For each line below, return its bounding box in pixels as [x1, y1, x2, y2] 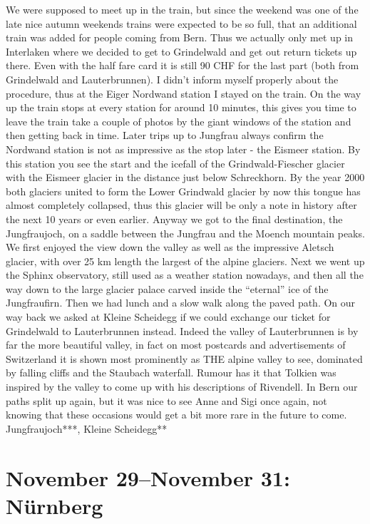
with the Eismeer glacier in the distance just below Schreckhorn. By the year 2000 [6, 170, 365, 185]
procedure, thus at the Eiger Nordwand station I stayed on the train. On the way [6, 86, 361, 101]
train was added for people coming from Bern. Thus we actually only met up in [6, 30, 354, 45]
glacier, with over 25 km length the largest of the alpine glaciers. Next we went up [6, 253, 365, 268]
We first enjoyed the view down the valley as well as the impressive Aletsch [6, 240, 334, 255]
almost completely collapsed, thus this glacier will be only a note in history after [6, 197, 357, 212]
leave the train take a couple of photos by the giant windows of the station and [6, 113, 351, 128]
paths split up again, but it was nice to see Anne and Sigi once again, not [6, 393, 327, 408]
